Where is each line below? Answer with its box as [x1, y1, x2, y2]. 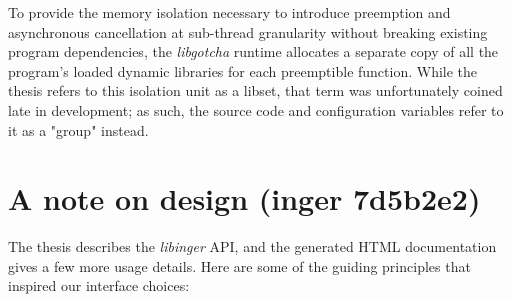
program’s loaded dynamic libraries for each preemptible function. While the [8, 60, 478, 81]
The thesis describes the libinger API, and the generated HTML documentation [8, 236, 497, 257]
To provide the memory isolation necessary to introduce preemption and [8, 2, 451, 22]
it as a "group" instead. [8, 119, 149, 140]
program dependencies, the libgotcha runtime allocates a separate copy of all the [8, 41, 499, 62]
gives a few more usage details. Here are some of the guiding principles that [8, 255, 471, 276]
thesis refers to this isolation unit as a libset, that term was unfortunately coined [8, 80, 503, 101]
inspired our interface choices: [8, 275, 190, 296]
